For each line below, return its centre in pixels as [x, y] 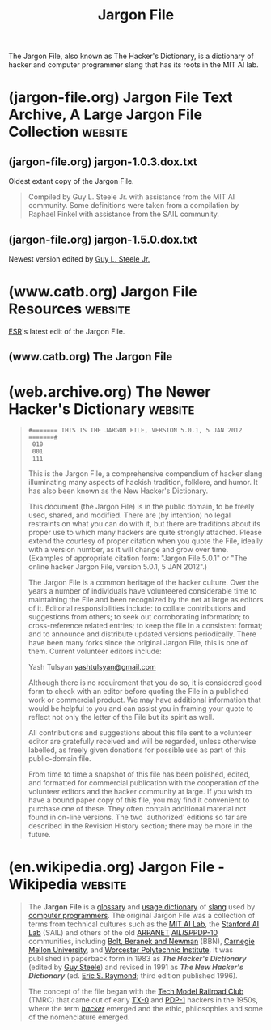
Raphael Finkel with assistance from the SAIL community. [124, 214]
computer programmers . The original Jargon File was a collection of [142, 916]
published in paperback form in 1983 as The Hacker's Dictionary [137, 959]
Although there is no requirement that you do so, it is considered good [145, 683]
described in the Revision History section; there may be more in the [140, 826]
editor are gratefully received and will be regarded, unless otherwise [142, 742]
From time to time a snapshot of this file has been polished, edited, [139, 774]
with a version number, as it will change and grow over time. [128, 550]
